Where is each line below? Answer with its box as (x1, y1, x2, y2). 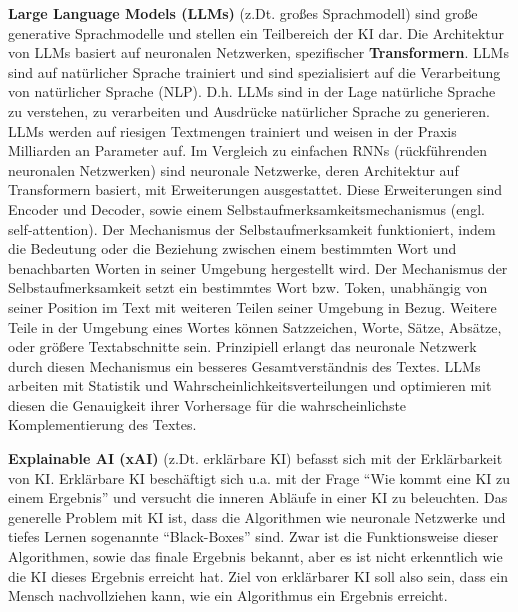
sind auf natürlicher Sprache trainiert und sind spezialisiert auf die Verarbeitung (8, 61, 501, 82)
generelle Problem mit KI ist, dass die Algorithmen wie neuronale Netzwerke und (8, 506, 506, 527)
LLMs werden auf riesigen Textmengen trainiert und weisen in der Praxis (8, 120, 457, 141)
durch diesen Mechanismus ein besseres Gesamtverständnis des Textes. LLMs (8, 355, 481, 376)
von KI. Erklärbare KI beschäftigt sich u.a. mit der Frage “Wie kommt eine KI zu (8, 467, 510, 488)
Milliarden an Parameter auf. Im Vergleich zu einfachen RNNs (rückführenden (8, 140, 488, 161)
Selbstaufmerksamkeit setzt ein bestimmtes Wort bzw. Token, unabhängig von (8, 277, 488, 298)
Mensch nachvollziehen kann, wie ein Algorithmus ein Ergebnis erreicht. (8, 585, 448, 606)
